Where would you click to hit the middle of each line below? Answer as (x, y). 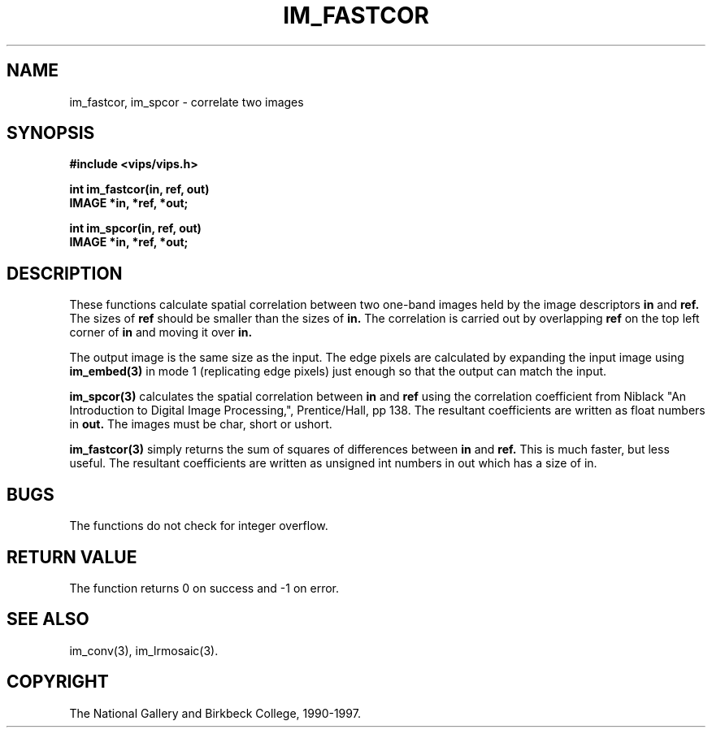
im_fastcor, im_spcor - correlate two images (187, 102)
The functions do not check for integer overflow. (199, 526)
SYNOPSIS (51, 133)
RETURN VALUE (72, 557)
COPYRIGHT (58, 682)
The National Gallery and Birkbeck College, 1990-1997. (215, 713)
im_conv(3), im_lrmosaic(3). (144, 650)
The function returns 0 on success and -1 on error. (204, 588)
